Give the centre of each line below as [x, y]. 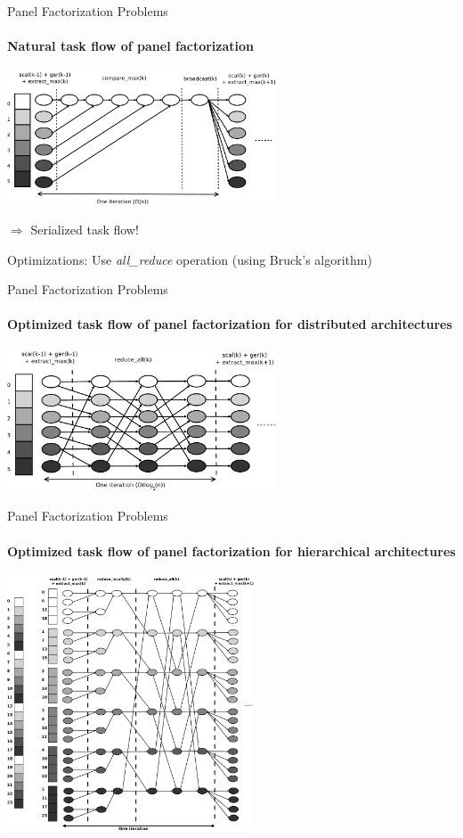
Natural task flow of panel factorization [131, 46]
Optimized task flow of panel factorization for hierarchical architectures [231, 550]
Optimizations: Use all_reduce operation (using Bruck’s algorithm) [190, 259]
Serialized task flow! [85, 230]
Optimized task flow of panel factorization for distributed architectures [230, 324]
